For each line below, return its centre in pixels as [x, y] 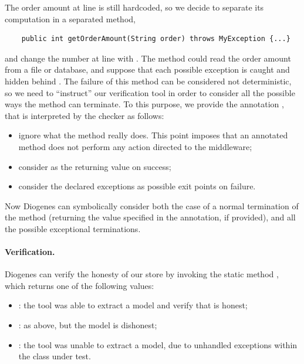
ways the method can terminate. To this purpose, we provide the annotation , [144, 104]
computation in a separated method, [70, 18]
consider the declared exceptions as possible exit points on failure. [137, 186]
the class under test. [55, 356]
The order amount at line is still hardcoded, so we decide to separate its [134, 7]
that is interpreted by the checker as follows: [85, 115]
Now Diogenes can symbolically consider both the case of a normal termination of [152, 205]
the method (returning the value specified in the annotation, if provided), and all [150, 217]
